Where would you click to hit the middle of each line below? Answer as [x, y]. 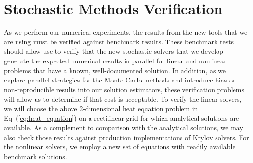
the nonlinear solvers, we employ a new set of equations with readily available [120, 147]
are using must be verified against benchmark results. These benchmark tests [119, 41]
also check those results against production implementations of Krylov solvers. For [126, 137]
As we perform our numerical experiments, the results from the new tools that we [126, 32]
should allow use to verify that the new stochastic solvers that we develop [114, 51]
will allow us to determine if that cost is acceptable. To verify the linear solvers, [123, 99]
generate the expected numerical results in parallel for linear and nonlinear [115, 60]
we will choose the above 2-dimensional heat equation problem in [101, 108]
